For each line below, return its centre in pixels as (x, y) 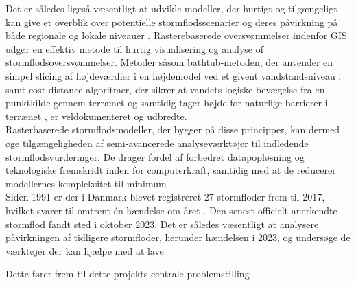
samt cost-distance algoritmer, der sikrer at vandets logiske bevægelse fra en (165, 89)
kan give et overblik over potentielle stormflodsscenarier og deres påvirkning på (172, 22)
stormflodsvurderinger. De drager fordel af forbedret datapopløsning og (155, 156)
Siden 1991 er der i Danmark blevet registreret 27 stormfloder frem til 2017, (165, 197)
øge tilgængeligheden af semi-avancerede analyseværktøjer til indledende (157, 142)
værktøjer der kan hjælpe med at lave (85, 250)
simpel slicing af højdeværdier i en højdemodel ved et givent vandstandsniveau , (174, 75)
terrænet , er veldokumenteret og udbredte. (96, 116)
